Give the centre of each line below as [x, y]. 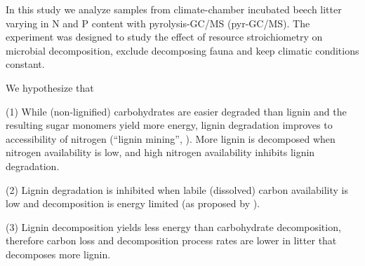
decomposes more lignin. [58, 254]
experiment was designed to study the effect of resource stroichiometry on [164, 37]
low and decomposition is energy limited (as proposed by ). [133, 203]
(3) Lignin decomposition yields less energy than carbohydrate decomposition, [173, 226]
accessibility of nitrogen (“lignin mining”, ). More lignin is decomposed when [171, 138]
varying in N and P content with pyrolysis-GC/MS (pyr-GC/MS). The [158, 23]
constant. [25, 64]
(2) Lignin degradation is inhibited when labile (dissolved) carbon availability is [177, 189]
